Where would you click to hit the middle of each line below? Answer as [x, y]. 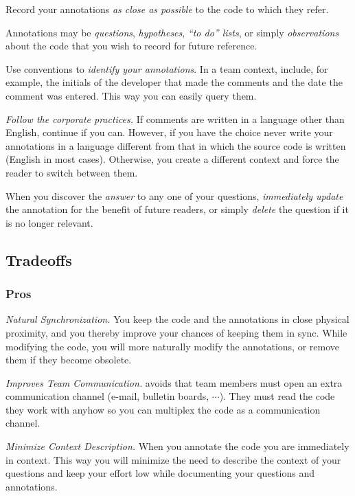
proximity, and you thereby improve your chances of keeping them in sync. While [176, 332]
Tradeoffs [39, 259]
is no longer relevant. [49, 222]
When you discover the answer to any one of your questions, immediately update [174, 195]
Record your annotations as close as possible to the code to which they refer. [167, 9]
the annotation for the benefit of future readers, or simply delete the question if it [177, 209]
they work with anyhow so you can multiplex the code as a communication [163, 409]
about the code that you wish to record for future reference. [131, 46]
